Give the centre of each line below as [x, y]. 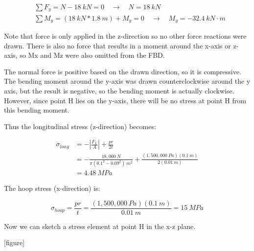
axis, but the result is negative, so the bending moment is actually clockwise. [119, 90]
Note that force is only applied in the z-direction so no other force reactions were [125, 35]
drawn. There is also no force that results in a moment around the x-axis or [117, 45]
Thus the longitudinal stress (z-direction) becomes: [80, 126]
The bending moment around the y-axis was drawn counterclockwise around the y [127, 81]
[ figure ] [14, 242]
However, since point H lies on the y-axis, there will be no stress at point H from [125, 100]
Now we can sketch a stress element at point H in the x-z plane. [100, 226]
